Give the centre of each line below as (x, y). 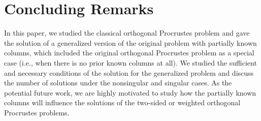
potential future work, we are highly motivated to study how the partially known (130, 92)
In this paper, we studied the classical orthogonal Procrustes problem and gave (127, 33)
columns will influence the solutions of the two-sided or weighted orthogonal (122, 102)
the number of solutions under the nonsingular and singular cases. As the (118, 83)
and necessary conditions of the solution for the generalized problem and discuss (129, 72)
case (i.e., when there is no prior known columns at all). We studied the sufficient (130, 62)
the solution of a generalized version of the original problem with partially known (130, 42)
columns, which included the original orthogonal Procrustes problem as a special (129, 53)
